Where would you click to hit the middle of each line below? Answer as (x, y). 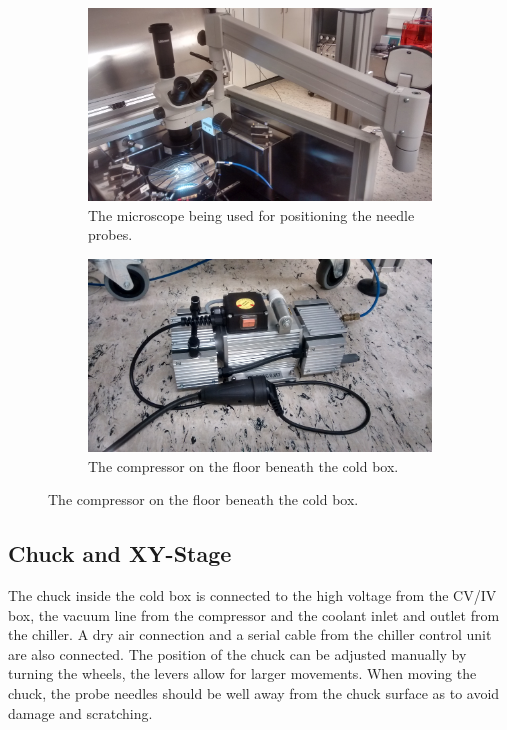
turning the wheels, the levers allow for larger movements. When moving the (242, 673)
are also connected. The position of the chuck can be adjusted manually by (237, 653)
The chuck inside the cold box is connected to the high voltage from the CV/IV (252, 595)
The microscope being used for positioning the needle (251, 214)
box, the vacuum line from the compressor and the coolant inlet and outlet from (254, 614)
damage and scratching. (80, 712)
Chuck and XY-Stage (120, 553)
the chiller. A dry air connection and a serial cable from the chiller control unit (250, 634)
